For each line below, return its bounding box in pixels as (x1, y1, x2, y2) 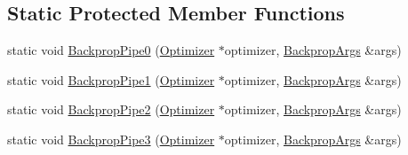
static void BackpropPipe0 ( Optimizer (7, 41, 215, 59)
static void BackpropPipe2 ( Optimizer (7, 100, 215, 119)
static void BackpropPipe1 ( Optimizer (7, 70, 215, 89)
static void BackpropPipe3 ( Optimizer (7, 129, 215, 148)
